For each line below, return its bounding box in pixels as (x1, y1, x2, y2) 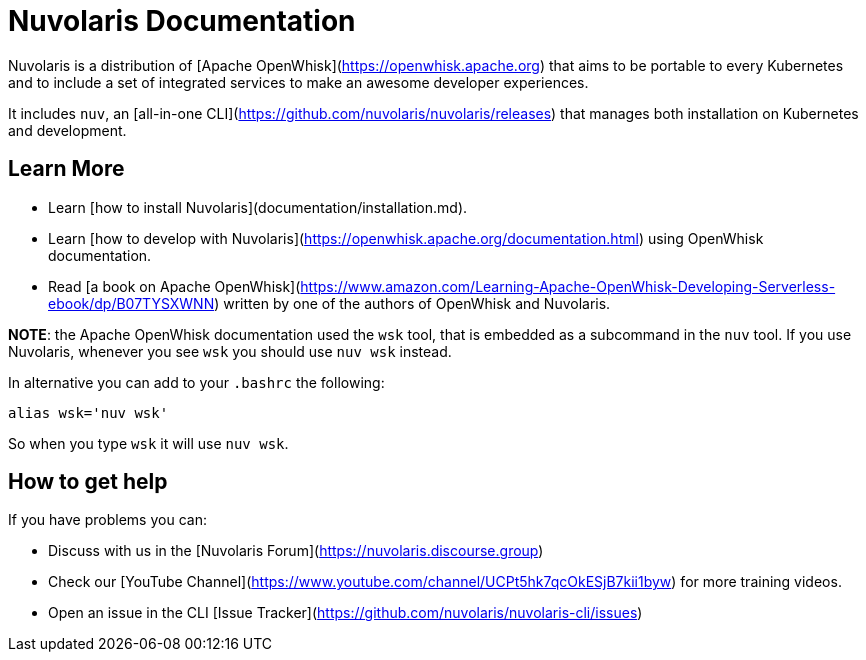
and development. (8, 121, 127, 139)
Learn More (8, 156, 125, 182)
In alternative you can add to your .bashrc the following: (8, 373, 385, 391)
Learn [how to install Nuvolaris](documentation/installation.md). (48, 198, 468, 216)
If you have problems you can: (8, 511, 207, 529)
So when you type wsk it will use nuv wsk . (8, 434, 289, 452)
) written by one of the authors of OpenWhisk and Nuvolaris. (214, 294, 611, 312)
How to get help (8, 469, 168, 495)
